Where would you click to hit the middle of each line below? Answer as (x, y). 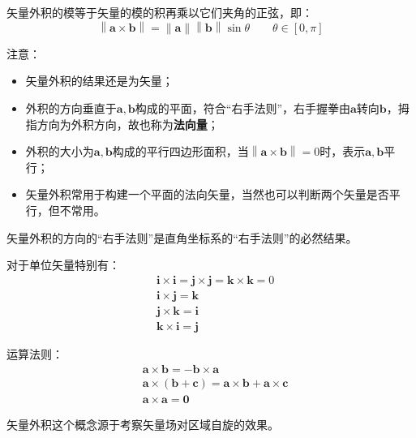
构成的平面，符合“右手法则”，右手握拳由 (243, 108)
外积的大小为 (60, 151)
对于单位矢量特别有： (63, 265)
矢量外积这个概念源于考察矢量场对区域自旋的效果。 (143, 424)
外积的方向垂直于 (71, 108)
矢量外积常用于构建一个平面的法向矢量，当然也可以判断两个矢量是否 (207, 194)
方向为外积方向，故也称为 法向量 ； (128, 124)
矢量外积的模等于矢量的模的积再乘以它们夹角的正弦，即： (160, 12)
